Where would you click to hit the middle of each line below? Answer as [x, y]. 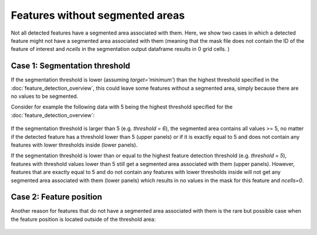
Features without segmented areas [98, 15]
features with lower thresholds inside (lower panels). [74, 145]
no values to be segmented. [45, 96]
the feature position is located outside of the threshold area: [83, 219]
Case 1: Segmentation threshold [70, 66]
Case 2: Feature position [57, 197]
